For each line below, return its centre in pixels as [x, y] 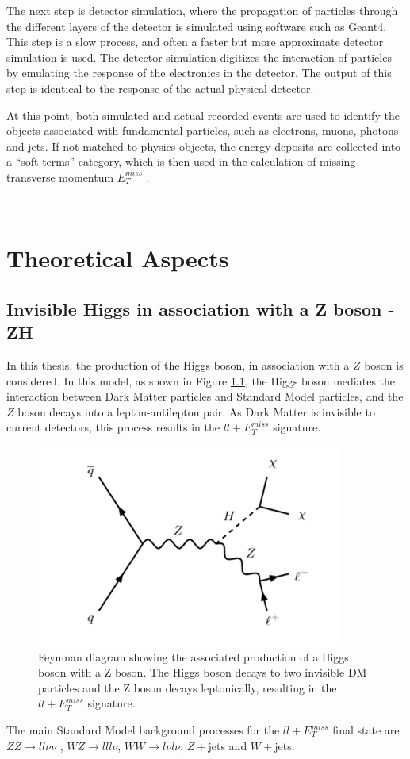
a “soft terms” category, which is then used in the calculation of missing [181, 161]
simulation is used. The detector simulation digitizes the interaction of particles [199, 57]
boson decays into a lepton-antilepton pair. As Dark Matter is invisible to [196, 411]
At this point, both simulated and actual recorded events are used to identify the [203, 115]
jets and [228, 745]
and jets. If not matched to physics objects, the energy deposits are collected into [204, 146]
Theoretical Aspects [118, 258]
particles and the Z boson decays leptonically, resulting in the [188, 687]
